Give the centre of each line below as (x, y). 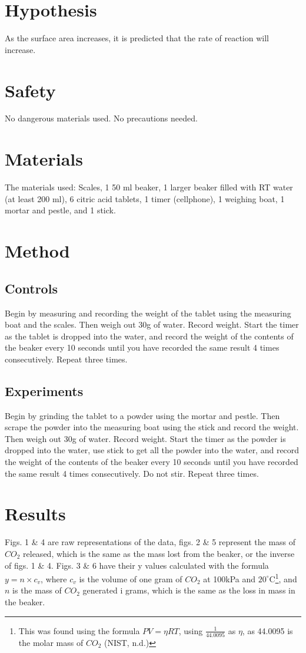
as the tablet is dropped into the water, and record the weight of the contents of (149, 336)
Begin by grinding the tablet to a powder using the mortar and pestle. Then (142, 415)
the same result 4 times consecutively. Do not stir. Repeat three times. (132, 473)
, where (54, 578)
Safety (30, 90)
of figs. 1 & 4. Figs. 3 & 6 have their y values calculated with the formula (137, 565)
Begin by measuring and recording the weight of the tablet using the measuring (148, 313)
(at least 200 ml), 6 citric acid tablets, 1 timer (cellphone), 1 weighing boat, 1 (145, 198)
